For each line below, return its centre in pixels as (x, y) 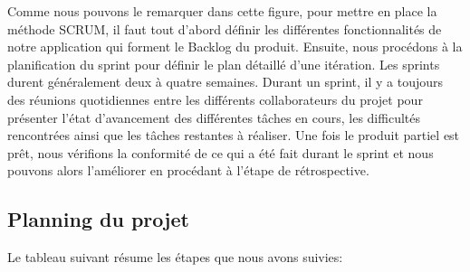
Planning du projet (98, 219)
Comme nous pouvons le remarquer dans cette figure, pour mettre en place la (222, 11)
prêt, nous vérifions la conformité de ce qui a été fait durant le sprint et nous (221, 152)
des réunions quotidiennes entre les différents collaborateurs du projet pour (215, 99)
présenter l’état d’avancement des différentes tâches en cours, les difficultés (214, 117)
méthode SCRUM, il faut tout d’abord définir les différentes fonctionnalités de (225, 28)
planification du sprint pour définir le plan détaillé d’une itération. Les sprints (224, 64)
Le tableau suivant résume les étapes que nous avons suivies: (175, 257)
